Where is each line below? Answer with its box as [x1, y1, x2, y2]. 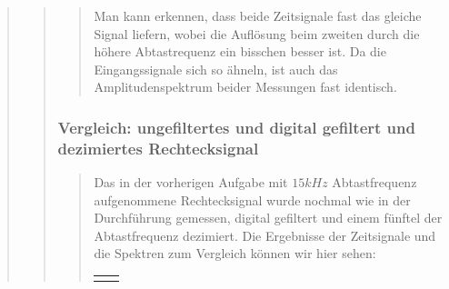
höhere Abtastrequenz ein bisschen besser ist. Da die [94, 42, 386, 61]
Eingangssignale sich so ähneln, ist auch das [94, 59, 338, 78]
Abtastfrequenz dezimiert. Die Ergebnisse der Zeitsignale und [94, 225, 436, 244]
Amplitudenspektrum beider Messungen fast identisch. [94, 77, 397, 96]
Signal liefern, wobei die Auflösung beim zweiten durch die [94, 24, 420, 43]
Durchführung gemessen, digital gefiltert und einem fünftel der [94, 208, 443, 227]
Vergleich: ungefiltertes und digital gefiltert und [57, 115, 415, 138]
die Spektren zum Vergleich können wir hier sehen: [94, 244, 376, 263]
